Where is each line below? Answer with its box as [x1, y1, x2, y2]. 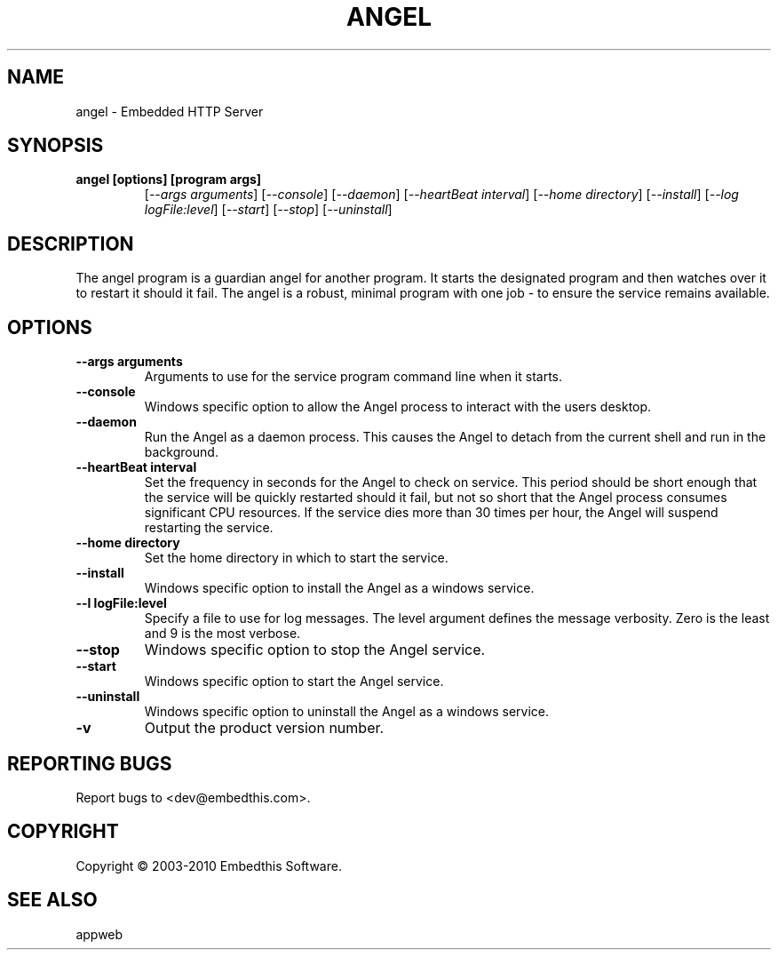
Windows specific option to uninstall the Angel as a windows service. [144, 704, 549, 720]
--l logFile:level [75, 595, 167, 611]
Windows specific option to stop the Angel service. [144, 641, 486, 659]
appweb [75, 926, 123, 942]
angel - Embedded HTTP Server [75, 103, 264, 119]
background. [144, 444, 218, 460]
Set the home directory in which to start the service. [144, 550, 449, 566]
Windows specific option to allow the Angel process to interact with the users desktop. [144, 399, 652, 415]
